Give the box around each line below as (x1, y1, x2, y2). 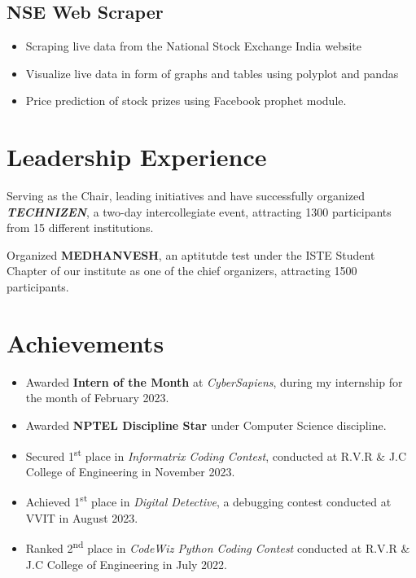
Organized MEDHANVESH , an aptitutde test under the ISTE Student (7, 246, 375, 263)
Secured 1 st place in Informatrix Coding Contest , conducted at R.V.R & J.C (25, 444, 407, 464)
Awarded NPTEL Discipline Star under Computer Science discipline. (25, 416, 387, 433)
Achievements (7, 326, 164, 359)
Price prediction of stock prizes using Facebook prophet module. (25, 92, 347, 109)
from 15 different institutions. (7, 219, 154, 236)
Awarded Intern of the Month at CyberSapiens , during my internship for (25, 373, 403, 390)
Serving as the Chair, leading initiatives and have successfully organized (7, 187, 365, 204)
